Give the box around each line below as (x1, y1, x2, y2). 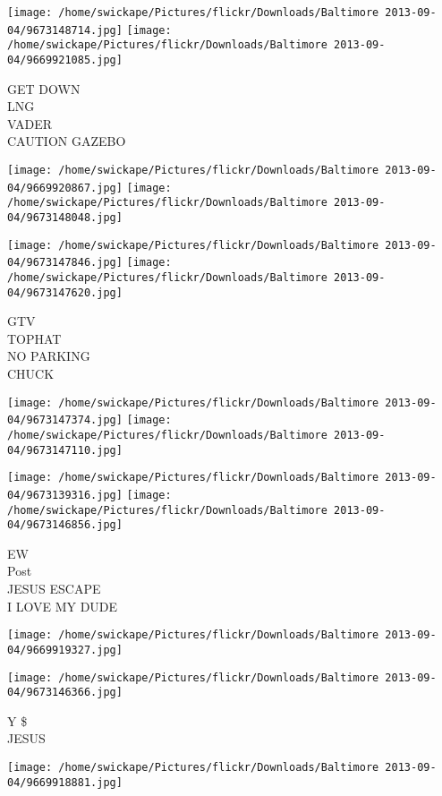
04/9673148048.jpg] (7, 210, 123, 224)
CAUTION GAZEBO (7, 132, 126, 150)
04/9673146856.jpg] (7, 518, 123, 532)
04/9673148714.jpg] (7, 23, 123, 37)
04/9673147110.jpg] (7, 443, 123, 457)
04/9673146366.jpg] (7, 686, 123, 699)
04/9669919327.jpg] (7, 643, 123, 656)
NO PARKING (7, 347, 90, 365)
